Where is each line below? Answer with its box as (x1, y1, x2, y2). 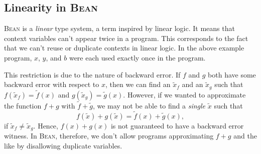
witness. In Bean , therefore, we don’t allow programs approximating (4, 130, 214, 141)
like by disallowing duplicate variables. (4, 140, 122, 150)
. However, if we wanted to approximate (123, 89, 246, 99)
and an (182, 79, 203, 89)
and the (233, 130, 257, 141)
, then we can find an (105, 79, 171, 89)
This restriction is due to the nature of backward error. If (4, 69, 181, 79)
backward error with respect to (4, 79, 99, 89)
